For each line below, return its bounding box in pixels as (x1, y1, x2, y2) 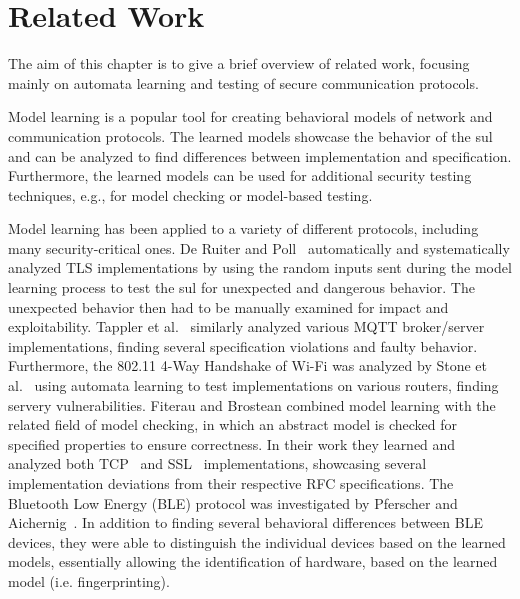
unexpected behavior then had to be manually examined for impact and (8, 296, 449, 317)
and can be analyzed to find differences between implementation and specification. (8, 145, 512, 166)
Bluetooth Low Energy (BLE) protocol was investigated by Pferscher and (8, 492, 458, 513)
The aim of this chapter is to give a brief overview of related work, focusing (8, 53, 470, 74)
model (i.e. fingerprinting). (8, 570, 170, 591)
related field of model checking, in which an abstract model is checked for (8, 414, 458, 435)
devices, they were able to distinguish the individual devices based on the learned (8, 531, 506, 552)
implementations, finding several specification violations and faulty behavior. (8, 335, 478, 356)
